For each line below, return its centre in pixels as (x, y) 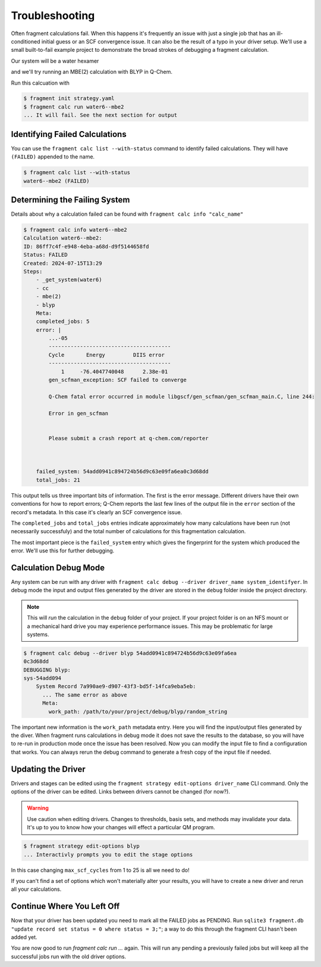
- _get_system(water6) (69, 280)
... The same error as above (85, 695)
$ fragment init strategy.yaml (69, 99)
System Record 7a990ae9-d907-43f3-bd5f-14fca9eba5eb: (116, 686)
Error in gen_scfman (78, 413)
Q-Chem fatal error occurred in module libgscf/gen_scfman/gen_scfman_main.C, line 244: (182, 397)
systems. (38, 634)
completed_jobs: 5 (63, 321)
